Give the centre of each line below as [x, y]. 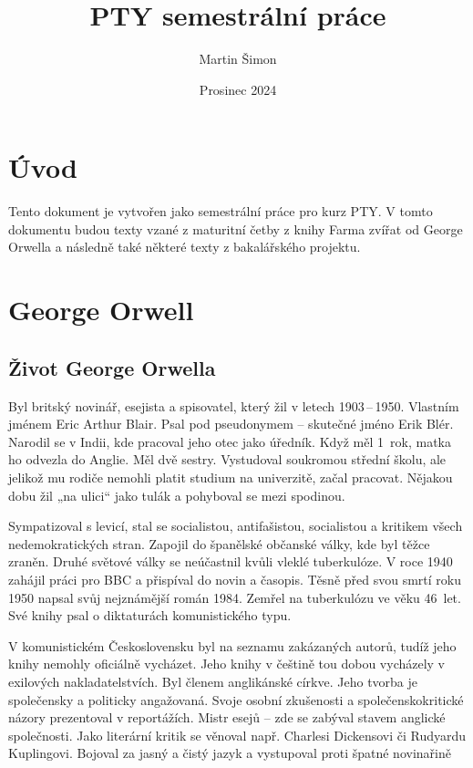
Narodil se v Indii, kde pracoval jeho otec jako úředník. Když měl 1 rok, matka [230, 441]
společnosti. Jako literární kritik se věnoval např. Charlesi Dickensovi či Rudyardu [237, 735]
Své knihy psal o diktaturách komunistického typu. [150, 615]
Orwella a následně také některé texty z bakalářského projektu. [185, 247]
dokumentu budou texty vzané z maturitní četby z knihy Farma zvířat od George [236, 228]
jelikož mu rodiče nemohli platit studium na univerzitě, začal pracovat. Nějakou [231, 477]
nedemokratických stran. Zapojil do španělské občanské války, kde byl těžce [219, 543]
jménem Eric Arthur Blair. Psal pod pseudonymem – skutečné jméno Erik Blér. [231, 424]
